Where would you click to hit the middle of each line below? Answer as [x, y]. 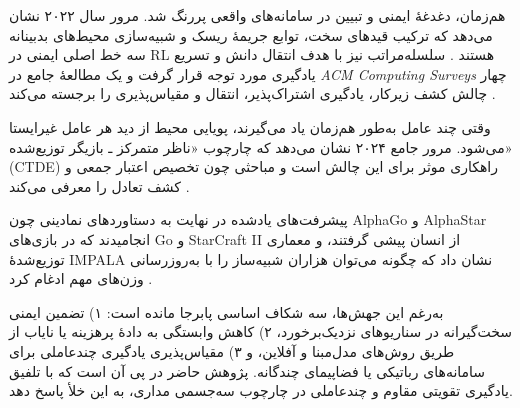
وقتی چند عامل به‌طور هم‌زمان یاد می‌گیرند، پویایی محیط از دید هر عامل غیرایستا [250, 126]
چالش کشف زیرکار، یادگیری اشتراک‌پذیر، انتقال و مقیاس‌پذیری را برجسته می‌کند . [252, 93]
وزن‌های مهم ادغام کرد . [81, 278]
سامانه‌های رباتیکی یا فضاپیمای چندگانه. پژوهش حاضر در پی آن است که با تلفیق [247, 370]
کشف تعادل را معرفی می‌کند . [99, 185]
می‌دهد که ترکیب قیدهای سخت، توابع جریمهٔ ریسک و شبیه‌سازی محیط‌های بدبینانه [251, 34]
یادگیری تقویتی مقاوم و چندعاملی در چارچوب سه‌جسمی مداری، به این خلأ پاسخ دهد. [261, 390]
